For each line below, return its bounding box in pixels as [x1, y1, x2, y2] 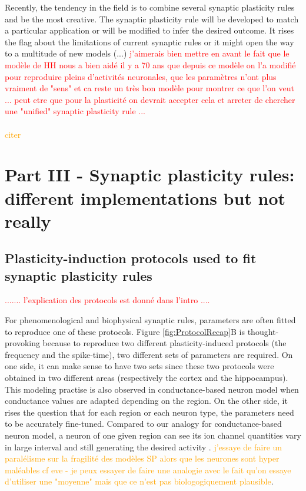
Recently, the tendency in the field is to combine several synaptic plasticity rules [5, 1, 295, 13]
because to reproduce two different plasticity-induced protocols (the [42, 337, 287, 349]
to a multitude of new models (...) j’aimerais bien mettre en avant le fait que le [5, 47, 290, 59]
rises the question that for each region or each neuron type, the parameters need [5, 406, 294, 418]
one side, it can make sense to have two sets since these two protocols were [5, 360, 274, 372]
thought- [247, 325, 279, 337]
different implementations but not [5, 185, 286, 210]
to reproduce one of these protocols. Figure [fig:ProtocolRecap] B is [5, 325, 245, 337]
